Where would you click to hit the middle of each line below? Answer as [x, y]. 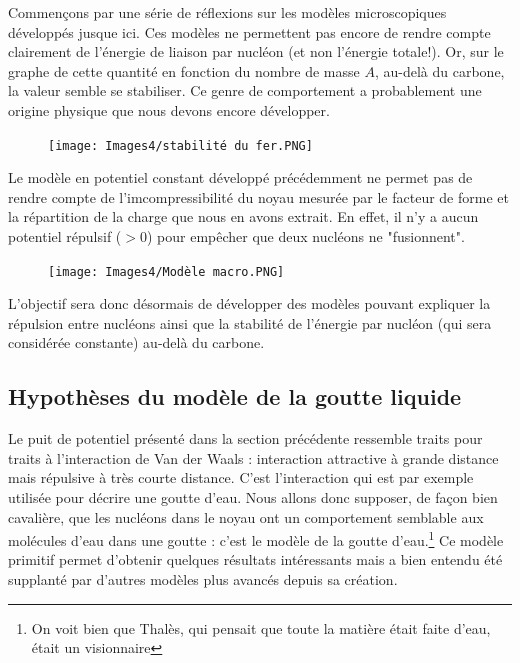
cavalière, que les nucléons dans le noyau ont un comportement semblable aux [246, 516]
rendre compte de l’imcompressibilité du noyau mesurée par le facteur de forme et [258, 196]
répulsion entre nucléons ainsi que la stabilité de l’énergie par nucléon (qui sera [250, 322]
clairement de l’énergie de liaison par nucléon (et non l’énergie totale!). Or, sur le [256, 51]
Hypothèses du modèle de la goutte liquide [235, 396]
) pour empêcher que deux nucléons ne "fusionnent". [305, 236]
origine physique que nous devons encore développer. [169, 109]
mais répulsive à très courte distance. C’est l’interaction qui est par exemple [241, 477]
